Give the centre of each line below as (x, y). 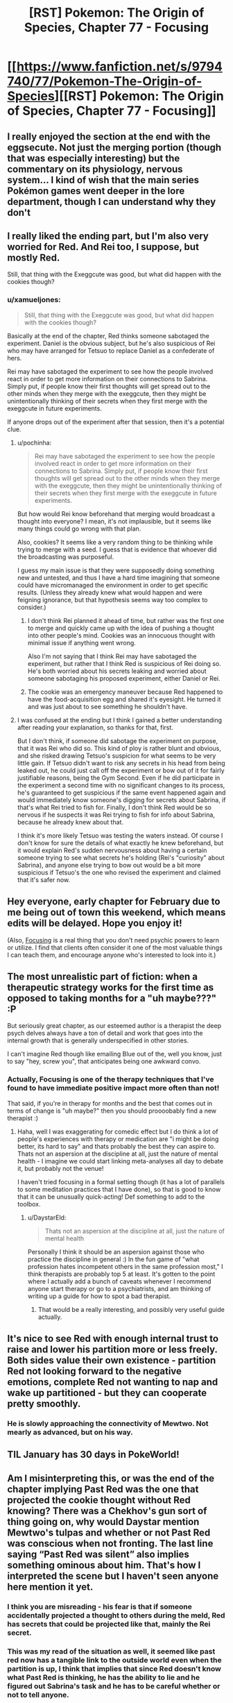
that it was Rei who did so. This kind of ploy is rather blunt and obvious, (119, 748)
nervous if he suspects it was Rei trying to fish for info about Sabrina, (116, 815)
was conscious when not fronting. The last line (110, 1543)
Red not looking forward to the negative (95, 1371)
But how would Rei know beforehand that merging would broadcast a (116, 514)
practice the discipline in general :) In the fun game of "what (113, 1259)
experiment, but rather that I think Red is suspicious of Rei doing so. (124, 663)
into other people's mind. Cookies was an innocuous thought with (121, 635)
